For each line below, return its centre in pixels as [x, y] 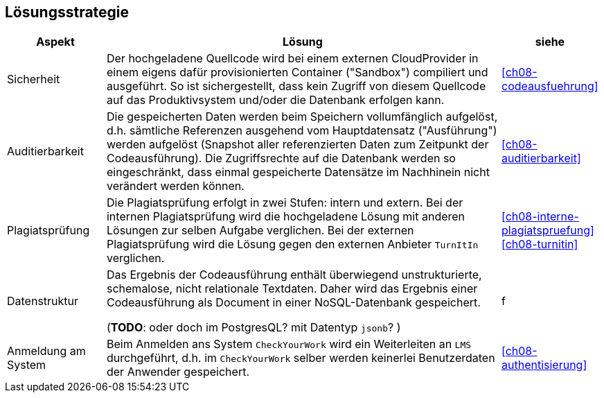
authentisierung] [544, 365]
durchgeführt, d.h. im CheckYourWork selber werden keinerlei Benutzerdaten [301, 358]
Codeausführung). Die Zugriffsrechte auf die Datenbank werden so [281, 158]
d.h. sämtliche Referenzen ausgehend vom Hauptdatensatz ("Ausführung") [302, 131]
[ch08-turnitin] [540, 244]
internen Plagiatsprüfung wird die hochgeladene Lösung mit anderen [286, 217]
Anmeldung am [46, 351]
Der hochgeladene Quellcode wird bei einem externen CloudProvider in [292, 59]
